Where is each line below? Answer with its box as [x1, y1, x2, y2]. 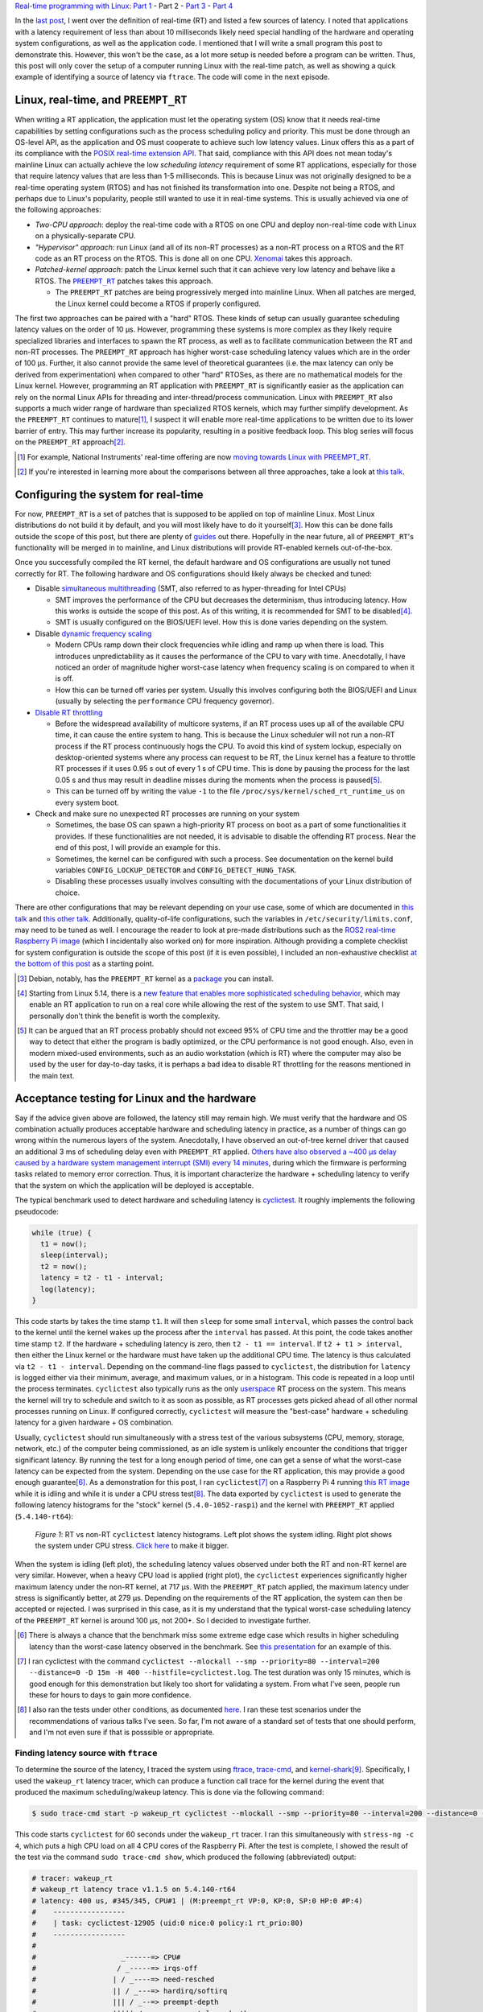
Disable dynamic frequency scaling [35, 629, 152, 638]
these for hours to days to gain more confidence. [29, 1690, 192, 1700]
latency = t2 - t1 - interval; [40, 1273, 164, 1283]
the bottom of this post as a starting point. [14, 959, 155, 969]
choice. [55, 888, 80, 897]
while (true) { [31, 1228, 92, 1237]
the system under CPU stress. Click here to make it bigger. [35, 1541, 229, 1551]
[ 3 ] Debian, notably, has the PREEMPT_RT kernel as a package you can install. [17, 974, 275, 983]
